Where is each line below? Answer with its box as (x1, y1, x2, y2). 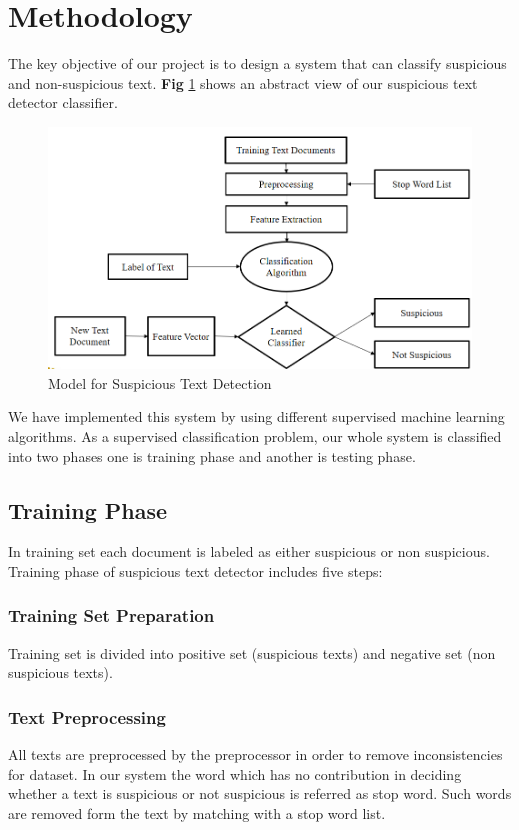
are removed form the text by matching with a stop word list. (8, 802, 386, 823)
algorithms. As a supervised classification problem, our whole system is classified (8, 425, 502, 446)
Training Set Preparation (8, 603, 215, 628)
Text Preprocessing (8, 704, 166, 729)
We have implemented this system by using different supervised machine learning (8, 406, 505, 427)
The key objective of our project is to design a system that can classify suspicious (8, 53, 507, 74)
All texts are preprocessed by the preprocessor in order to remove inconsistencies (8, 744, 503, 765)
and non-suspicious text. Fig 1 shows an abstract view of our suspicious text (8, 72, 478, 93)
